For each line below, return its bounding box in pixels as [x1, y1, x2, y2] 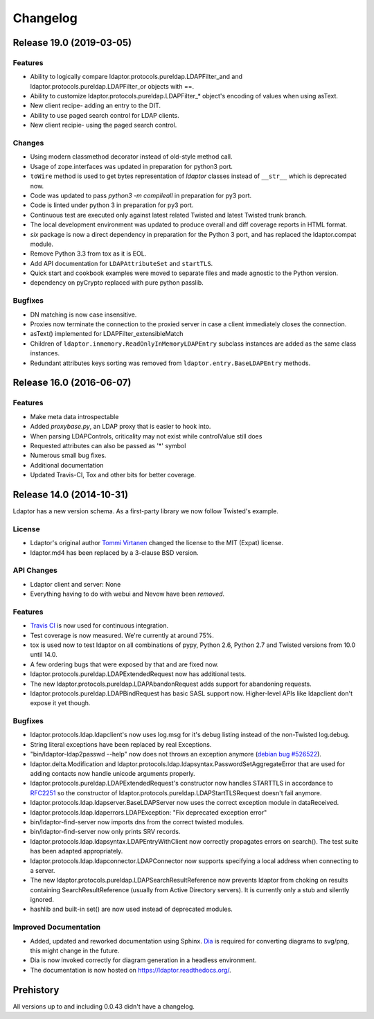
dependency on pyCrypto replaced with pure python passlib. [30, 278, 204, 287]
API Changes [12, 565, 58, 575]
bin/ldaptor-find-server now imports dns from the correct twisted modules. [30, 817, 244, 826]
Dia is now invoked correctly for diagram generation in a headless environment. [30, 956, 257, 964]
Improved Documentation [12, 922, 101, 932]
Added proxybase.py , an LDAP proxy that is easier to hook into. [30, 423, 211, 431]
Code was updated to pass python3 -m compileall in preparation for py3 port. [30, 191, 252, 200]
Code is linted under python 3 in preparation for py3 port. [30, 201, 194, 209]
